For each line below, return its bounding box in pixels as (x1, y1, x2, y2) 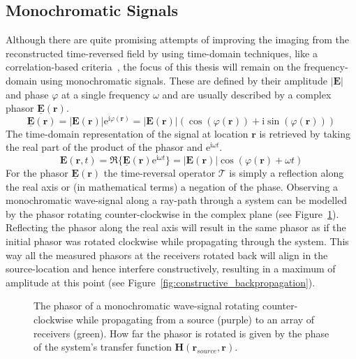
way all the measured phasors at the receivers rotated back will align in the (6, 247, 328, 262)
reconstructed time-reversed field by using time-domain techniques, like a (6, 45, 318, 60)
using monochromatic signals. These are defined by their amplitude (40, 73, 327, 87)
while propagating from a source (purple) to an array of (76, 312, 315, 327)
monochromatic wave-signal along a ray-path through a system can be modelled (6, 193, 348, 207)
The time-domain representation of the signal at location (6, 126, 249, 140)
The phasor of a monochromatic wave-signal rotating (34, 298, 260, 313)
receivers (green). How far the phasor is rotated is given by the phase (34, 325, 329, 340)
